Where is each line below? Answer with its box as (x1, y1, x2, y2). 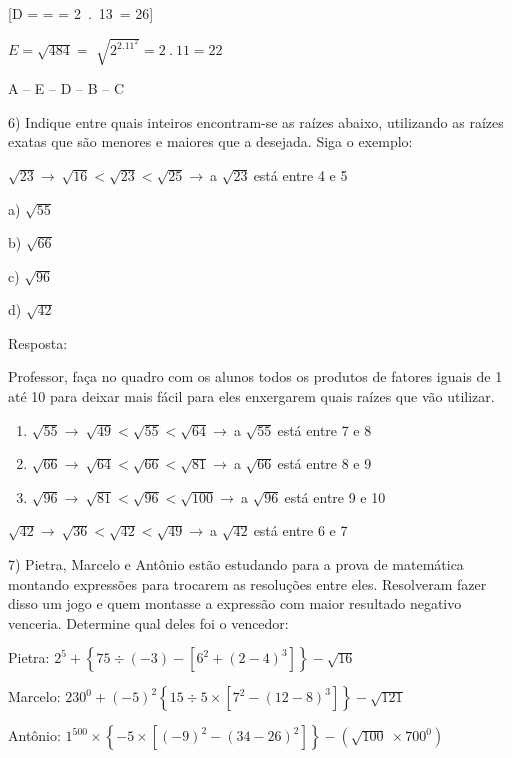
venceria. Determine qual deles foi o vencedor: (8, 612, 289, 633)
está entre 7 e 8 (277, 419, 372, 440)
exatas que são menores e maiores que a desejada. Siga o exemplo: (8, 131, 413, 152)
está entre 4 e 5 (253, 164, 348, 185)
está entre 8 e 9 (277, 453, 372, 474)
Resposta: (8, 332, 68, 353)
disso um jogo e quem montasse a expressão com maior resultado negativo (8, 593, 462, 614)
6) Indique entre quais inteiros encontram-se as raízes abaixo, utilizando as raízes (8, 111, 504, 132)
